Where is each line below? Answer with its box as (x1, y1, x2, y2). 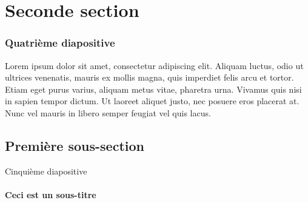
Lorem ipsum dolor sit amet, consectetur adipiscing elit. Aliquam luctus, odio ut (5, 59, 304, 72)
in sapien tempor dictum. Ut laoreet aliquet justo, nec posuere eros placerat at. (5, 95, 300, 107)
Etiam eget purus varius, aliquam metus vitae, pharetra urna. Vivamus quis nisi (5, 82, 302, 95)
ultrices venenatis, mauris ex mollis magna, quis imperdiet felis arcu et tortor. (5, 71, 294, 84)
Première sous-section (5, 136, 144, 155)
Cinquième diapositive (5, 164, 87, 177)
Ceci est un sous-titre (5, 188, 96, 201)
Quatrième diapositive (5, 35, 115, 50)
